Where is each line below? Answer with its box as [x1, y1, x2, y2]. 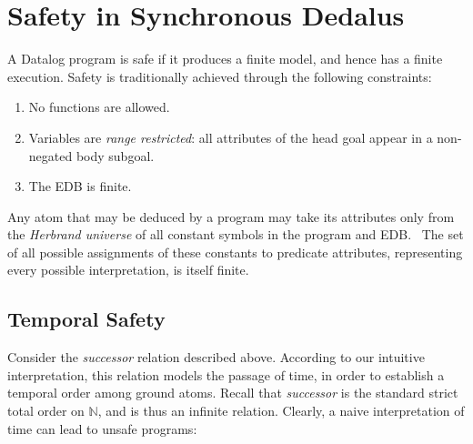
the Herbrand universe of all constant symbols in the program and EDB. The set [7, 225, 464, 244]
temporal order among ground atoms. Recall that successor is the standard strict [7, 383, 458, 402]
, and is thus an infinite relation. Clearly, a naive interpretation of [97, 401, 465, 420]
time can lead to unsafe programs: [7, 419, 197, 438]
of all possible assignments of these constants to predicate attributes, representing [7, 242, 463, 261]
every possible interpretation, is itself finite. [7, 260, 249, 279]
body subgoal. [75, 146, 155, 165]
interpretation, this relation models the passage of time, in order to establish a [7, 365, 445, 384]
